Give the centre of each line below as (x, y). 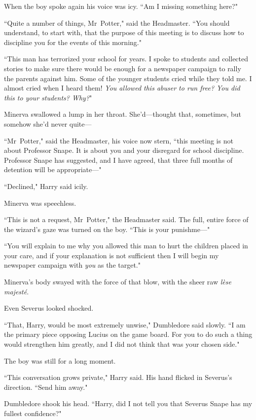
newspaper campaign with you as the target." (72, 265)
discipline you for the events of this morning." (73, 42)
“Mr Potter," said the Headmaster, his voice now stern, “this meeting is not (119, 140)
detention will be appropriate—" (53, 169)
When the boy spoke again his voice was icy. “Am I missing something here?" (121, 6)
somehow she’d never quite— (48, 123)
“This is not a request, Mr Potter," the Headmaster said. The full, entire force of (126, 219)
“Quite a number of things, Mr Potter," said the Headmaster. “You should (117, 23)
